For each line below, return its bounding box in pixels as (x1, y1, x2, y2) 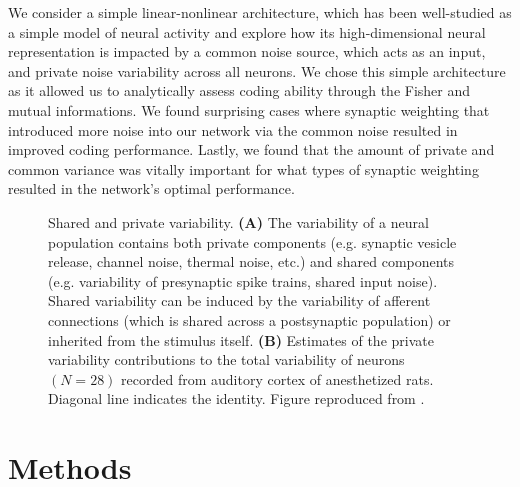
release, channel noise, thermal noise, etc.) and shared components (48, 251, 455, 272)
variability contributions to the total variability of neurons (48, 349, 405, 370)
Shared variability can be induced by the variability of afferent (48, 290, 431, 311)
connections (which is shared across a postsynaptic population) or (48, 309, 451, 330)
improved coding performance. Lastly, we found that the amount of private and (8, 139, 495, 160)
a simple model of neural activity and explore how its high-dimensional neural (8, 21, 486, 42)
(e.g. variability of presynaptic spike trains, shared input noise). (48, 270, 438, 291)
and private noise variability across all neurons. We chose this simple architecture (8, 60, 506, 81)
